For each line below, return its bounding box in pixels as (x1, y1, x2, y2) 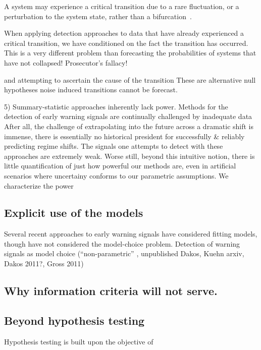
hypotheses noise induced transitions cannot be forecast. (4, 84, 178, 95)
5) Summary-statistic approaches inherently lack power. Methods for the (4, 101, 228, 111)
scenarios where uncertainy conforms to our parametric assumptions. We (4, 170, 229, 181)
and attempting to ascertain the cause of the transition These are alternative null (4, 74, 256, 85)
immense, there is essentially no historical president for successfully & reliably (4, 131, 245, 141)
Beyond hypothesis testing (4, 312, 145, 328)
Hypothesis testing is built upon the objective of (4, 336, 153, 346)
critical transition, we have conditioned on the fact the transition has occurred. (4, 37, 248, 48)
